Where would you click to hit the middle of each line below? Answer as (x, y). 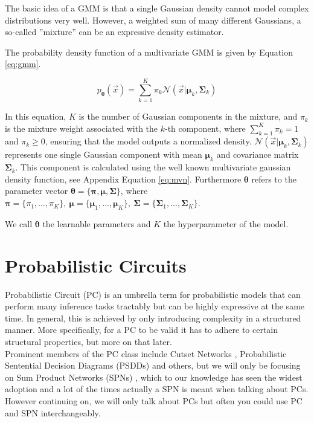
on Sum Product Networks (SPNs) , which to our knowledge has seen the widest (154, 377)
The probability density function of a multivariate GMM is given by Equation (149, 52)
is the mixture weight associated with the (82, 128)
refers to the (274, 179)
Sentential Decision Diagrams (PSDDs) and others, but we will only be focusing (153, 365)
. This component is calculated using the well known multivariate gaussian (153, 167)
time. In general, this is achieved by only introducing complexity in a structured (153, 318)
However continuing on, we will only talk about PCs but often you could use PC (154, 400)
